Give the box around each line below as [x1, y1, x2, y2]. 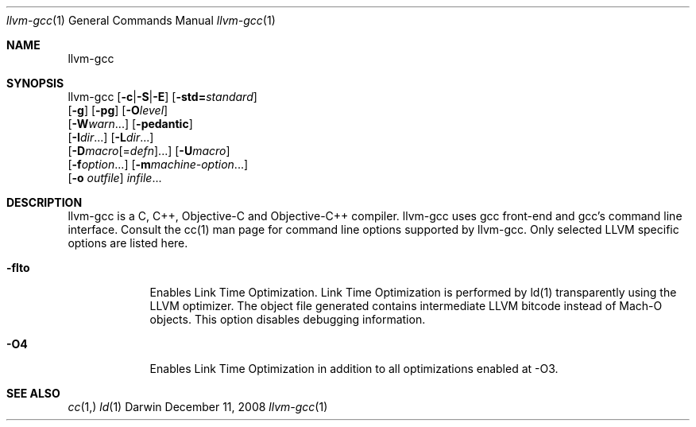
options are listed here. [68, 236, 188, 250]
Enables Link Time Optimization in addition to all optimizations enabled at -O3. [149, 362, 559, 375]
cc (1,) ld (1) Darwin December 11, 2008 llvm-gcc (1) [68, 400, 328, 413]
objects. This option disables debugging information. [149, 312, 426, 326]
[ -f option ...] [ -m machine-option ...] [68, 157, 249, 171]
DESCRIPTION [6, 196, 83, 209]
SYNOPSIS [6, 76, 64, 90]
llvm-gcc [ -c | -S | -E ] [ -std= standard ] [68, 90, 257, 103]
